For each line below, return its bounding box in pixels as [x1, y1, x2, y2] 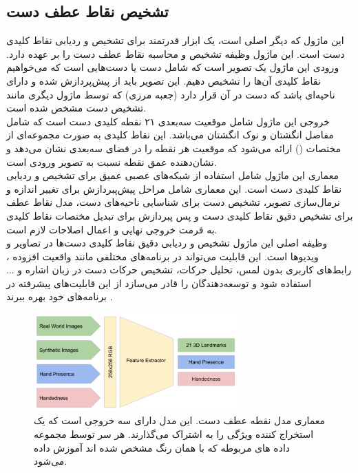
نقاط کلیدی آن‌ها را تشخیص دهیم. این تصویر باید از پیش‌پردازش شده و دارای [6, 73, 321, 87]
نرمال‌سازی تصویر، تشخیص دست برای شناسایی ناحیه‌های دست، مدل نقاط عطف [6, 195, 340, 209]
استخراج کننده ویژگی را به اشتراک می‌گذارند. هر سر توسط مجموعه [34, 426, 314, 441]
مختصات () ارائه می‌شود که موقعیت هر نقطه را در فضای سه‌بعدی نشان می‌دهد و [6, 140, 341, 155]
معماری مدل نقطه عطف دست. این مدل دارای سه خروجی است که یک [34, 413, 326, 428]
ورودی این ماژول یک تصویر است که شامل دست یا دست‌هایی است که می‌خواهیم [6, 60, 339, 74]
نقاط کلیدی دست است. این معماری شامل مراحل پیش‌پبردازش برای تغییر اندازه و [6, 181, 342, 196]
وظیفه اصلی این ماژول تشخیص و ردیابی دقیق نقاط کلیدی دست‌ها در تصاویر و [6, 235, 328, 250]
